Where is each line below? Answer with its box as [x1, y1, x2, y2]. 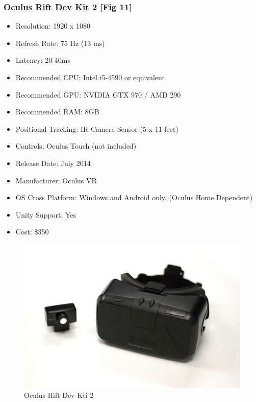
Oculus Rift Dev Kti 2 [24, 390, 94, 400]
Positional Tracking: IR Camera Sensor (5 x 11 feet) [15, 123, 178, 134]
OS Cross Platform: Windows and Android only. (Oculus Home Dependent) [15, 192, 253, 203]
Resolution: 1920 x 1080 [15, 20, 90, 31]
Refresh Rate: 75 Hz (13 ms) [15, 37, 105, 48]
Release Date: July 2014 [15, 157, 91, 168]
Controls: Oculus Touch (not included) [15, 140, 137, 151]
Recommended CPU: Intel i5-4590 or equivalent [15, 72, 165, 82]
